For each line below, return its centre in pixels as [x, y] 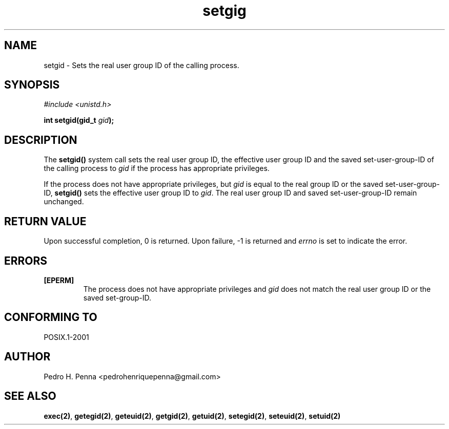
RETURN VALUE [45, 221]
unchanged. [64, 202]
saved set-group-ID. [117, 297]
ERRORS [26, 261]
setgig [224, 11]
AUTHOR [27, 357]
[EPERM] [59, 280]
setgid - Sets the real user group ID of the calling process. [141, 65]
